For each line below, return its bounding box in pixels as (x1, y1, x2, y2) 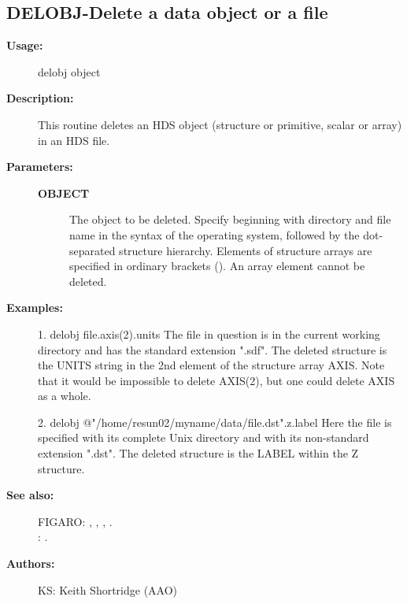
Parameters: (6, 158, 73, 175)
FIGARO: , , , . (38, 513, 113, 529)
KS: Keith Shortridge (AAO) (38, 581, 178, 598)
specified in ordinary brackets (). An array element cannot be (69, 258, 365, 274)
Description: (6, 90, 74, 106)
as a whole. (38, 387, 91, 404)
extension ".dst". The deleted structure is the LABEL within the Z (38, 445, 359, 461)
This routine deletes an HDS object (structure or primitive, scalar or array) (38, 116, 402, 132)
